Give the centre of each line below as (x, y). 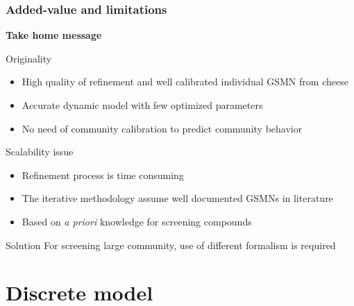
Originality (29, 58)
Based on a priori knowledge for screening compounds (137, 221)
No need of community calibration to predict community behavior (162, 128)
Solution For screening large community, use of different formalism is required (171, 245)
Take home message (54, 35)
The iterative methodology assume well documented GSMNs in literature (177, 198)
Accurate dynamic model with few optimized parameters (142, 105)
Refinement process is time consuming (103, 175)
